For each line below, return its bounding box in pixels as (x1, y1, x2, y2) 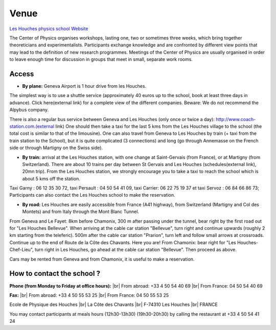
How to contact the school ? (9, 269, 101, 278)
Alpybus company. (9, 107, 49, 113)
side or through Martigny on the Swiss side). (9, 145, 103, 151)
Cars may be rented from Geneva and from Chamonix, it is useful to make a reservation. (9, 256, 195, 262)
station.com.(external (9, 123, 55, 129)
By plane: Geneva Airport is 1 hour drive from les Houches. (22, 83, 147, 89)
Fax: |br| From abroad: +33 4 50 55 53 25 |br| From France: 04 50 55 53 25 (9, 292, 169, 298)
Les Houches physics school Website (9, 26, 88, 32)
